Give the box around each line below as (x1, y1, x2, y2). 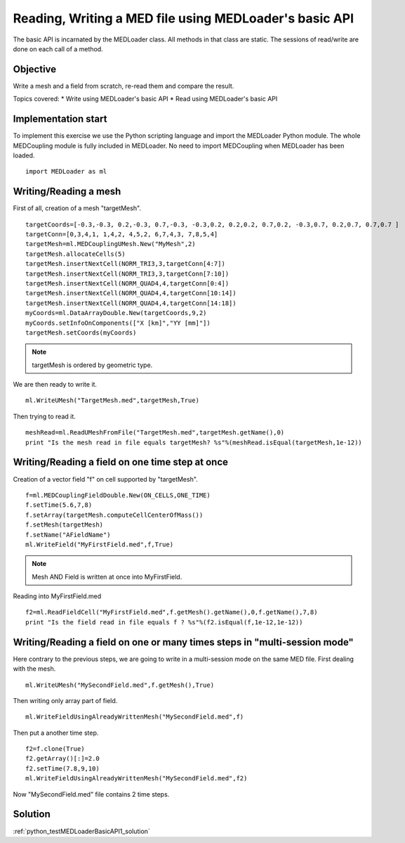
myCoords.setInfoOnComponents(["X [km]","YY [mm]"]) (25, 318, 211, 327)
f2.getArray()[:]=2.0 (25, 754, 100, 763)
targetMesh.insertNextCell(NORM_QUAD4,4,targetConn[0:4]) (25, 279, 230, 288)
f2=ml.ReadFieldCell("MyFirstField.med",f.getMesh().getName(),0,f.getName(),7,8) (25, 608, 318, 617)
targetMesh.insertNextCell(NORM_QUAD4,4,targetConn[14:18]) (25, 299, 237, 307)
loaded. (13, 151, 35, 160)
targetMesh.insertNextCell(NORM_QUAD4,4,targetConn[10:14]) (25, 289, 237, 297)
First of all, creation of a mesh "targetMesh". (13, 204, 142, 212)
